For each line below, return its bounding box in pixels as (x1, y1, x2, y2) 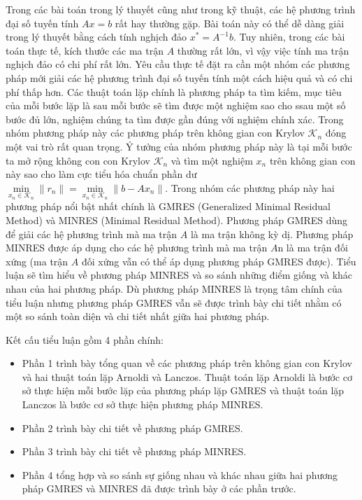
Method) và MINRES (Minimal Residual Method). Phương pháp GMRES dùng (6, 212, 348, 227)
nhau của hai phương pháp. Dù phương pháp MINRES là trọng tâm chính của (6, 281, 342, 296)
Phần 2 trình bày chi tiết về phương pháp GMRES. (22, 420, 243, 435)
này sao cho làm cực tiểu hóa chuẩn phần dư (6, 167, 197, 181)
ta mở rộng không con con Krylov (6, 153, 150, 167)
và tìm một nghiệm (171, 153, 253, 167)
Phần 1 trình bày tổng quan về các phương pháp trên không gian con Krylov (22, 356, 352, 370)
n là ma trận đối (277, 240, 348, 255)
